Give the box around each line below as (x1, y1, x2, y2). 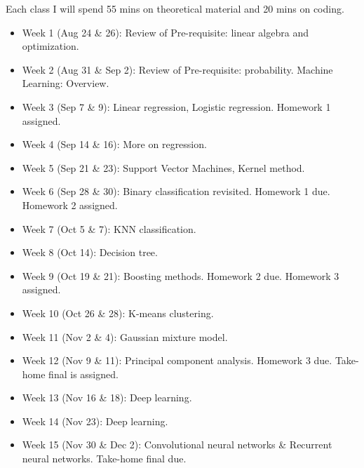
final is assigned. (48, 366, 119, 381)
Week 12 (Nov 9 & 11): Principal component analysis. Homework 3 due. (22, 353, 332, 368)
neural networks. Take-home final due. (22, 451, 187, 466)
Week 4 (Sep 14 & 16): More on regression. (22, 137, 207, 152)
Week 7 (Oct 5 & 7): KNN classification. (22, 221, 196, 236)
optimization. (22, 39, 79, 53)
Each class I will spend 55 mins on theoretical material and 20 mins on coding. (6, 1, 344, 15)
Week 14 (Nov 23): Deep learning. (22, 413, 168, 428)
